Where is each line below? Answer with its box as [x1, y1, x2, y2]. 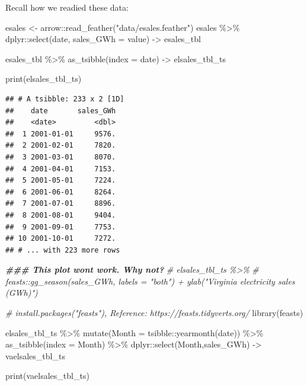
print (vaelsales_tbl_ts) [5, 369, 89, 382]
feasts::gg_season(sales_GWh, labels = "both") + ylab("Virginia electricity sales [5, 275, 295, 287]
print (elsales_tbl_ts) [5, 72, 82, 85]
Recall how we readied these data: [5, 1, 129, 13]
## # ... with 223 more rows [5, 245, 120, 254]
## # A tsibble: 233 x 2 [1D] [5, 94, 124, 103]
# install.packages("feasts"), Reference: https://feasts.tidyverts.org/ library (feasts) [5, 307, 303, 319]
